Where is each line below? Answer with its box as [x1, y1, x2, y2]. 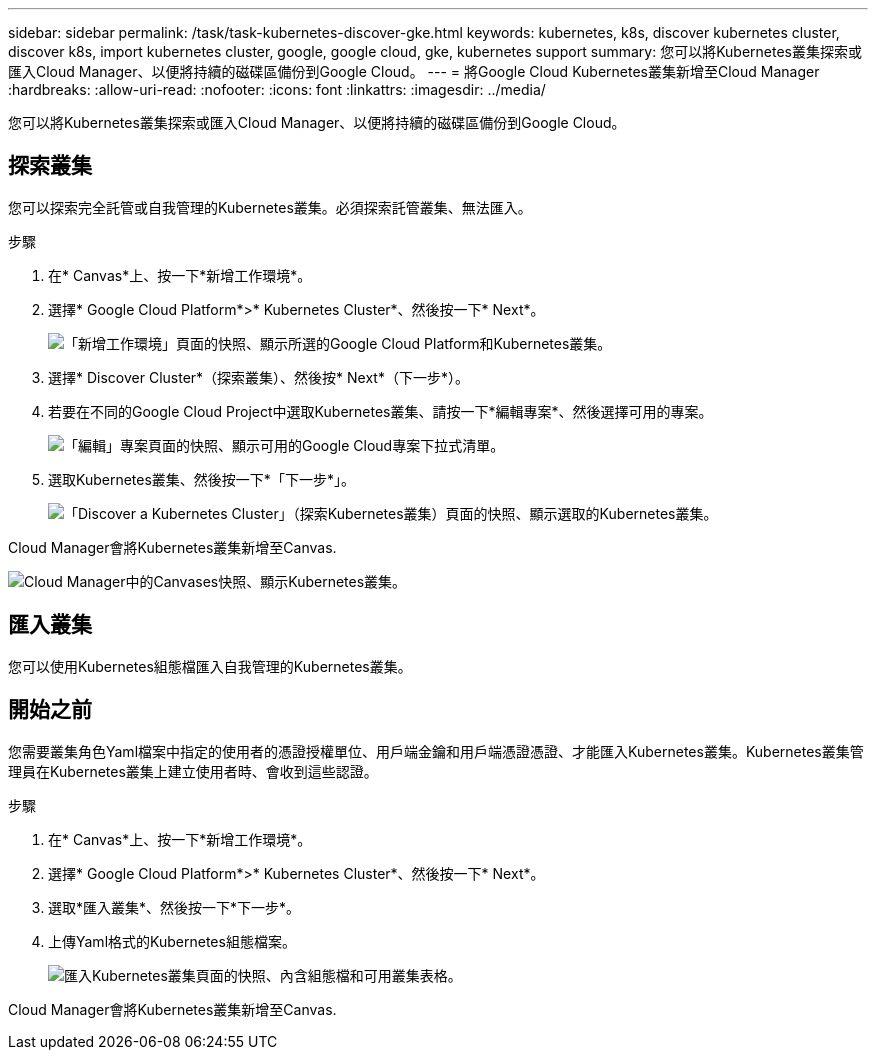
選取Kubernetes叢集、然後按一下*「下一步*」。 [48, 470, 355, 488]
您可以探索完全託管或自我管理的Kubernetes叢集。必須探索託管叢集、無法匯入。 [8, 198, 532, 216]
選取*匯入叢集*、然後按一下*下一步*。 [48, 898, 301, 916]
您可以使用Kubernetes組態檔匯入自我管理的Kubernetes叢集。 [8, 657, 412, 675]
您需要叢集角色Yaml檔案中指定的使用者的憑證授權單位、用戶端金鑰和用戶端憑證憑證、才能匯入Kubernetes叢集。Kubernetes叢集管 [8, 742, 864, 760]
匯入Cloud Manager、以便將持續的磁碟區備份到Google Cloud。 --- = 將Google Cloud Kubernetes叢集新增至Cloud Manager [8, 63, 820, 80]
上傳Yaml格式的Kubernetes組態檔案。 [48, 932, 296, 950]
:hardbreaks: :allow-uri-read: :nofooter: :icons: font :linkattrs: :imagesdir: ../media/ [8, 81, 546, 98]
